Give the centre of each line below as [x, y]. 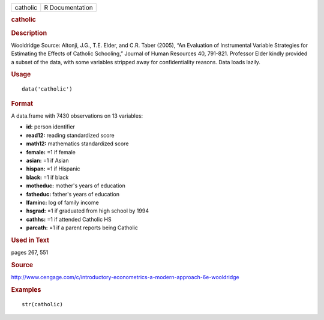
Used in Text [30, 240]
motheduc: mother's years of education [76, 186]
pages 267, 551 [30, 253]
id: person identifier [50, 127]
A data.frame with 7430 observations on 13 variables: [77, 116]
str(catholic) [42, 304]
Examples [26, 289]
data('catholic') [47, 89]
